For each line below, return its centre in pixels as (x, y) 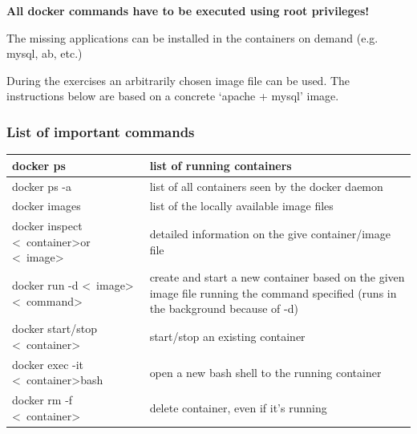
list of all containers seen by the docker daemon (266, 186)
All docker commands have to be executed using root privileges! (188, 10)
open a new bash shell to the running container (265, 372)
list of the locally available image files (241, 206)
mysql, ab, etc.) (45, 53)
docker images (47, 206)
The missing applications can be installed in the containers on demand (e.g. (192, 37)
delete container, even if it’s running (238, 407)
